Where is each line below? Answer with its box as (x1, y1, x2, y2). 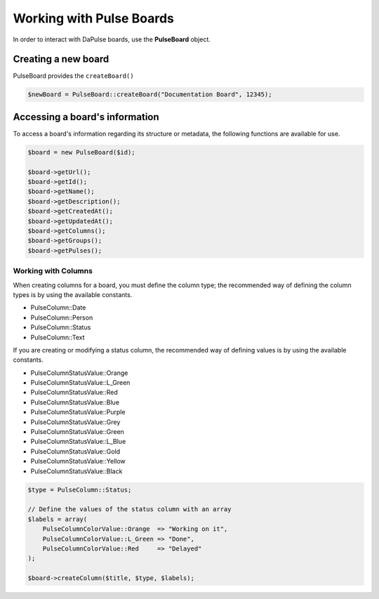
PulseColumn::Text (30, 333, 85, 341)
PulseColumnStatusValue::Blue (30, 397, 119, 407)
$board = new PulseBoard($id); (27, 148, 136, 156)
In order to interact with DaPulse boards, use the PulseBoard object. (13, 35, 211, 44)
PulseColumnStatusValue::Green (30, 428, 124, 436)
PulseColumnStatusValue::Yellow (30, 457, 126, 466)
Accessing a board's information (13, 111, 159, 123)
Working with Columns (13, 266, 93, 276)
